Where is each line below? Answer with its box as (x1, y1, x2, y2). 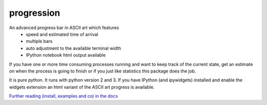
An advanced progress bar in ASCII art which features (9, 25, 119, 31)
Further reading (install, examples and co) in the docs (9, 93, 118, 99)
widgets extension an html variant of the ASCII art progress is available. (9, 84, 155, 90)
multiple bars (26, 38, 53, 44)
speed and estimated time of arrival (26, 31, 98, 37)
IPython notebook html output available (26, 52, 106, 58)
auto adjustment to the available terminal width (26, 45, 121, 51)
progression (9, 7, 60, 18)
